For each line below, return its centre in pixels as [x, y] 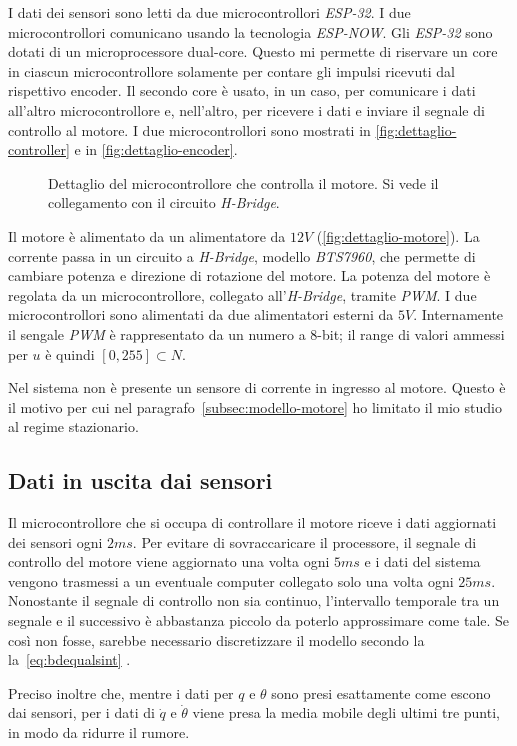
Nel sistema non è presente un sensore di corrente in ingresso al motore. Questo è [257, 387]
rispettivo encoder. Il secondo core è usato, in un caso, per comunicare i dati [242, 90]
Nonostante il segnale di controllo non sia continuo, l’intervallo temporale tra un [254, 600]
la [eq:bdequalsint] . [69, 659]
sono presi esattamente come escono [381, 692]
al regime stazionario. [73, 426]
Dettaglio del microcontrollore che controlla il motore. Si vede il [243, 182]
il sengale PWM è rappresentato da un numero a [157, 333]
